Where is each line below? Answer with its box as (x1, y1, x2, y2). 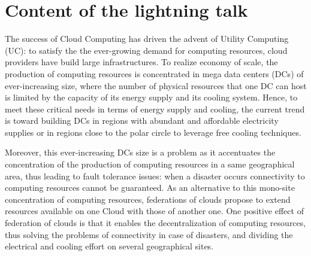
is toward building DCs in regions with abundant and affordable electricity (5, 114, 279, 127)
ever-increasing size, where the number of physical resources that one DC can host (5, 79, 307, 92)
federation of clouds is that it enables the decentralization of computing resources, (5, 217, 306, 229)
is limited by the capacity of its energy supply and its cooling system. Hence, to (5, 91, 298, 103)
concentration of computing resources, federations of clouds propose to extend (5, 193, 291, 205)
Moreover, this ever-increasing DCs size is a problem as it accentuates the (5, 146, 276, 159)
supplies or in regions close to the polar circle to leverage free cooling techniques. (5, 126, 301, 138)
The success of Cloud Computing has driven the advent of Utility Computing (5, 32, 289, 45)
